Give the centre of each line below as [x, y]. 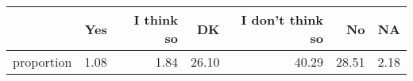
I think [156, 19]
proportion [42, 62]
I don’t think [282, 19]
